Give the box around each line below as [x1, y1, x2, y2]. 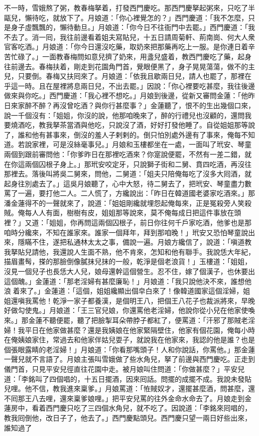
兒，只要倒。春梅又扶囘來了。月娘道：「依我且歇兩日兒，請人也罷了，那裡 [4, 71, 245, 81]
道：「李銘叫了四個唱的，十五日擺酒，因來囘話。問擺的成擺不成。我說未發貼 [4, 373, 252, 384]
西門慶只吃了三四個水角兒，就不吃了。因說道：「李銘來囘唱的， [45, 403, 252, 413]
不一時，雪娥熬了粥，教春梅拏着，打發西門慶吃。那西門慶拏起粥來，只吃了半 [4, 2, 255, 12]
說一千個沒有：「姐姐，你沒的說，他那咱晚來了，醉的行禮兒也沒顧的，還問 [4, 110, 245, 120]
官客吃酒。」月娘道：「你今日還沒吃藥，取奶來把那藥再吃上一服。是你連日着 [4, 41, 248, 52]
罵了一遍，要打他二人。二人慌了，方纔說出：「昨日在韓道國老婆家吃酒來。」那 [4, 188, 255, 198]
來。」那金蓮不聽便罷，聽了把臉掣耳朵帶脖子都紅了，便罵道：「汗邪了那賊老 [4, 315, 248, 325]
